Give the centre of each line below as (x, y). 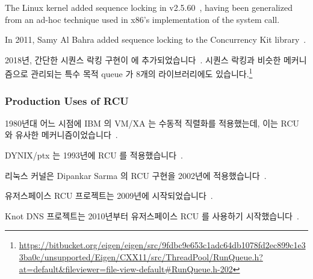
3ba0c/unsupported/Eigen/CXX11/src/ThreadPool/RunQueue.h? (141, 257)
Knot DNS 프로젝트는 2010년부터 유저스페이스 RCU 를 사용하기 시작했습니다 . (152, 215)
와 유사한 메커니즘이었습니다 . (61, 135)
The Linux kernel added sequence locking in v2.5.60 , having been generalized (149, 7)
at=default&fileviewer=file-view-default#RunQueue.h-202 (126, 268)
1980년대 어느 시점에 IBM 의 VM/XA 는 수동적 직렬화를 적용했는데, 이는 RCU (152, 123)
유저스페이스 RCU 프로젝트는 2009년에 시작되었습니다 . (109, 196)
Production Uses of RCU (67, 100)
